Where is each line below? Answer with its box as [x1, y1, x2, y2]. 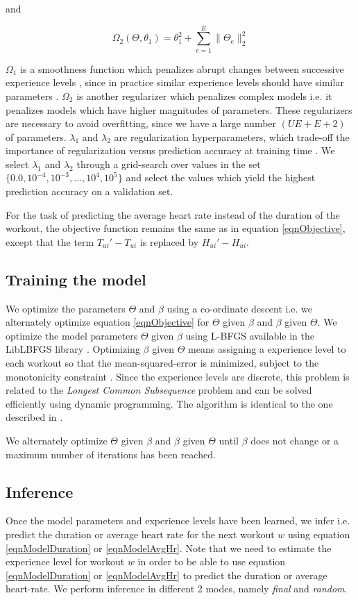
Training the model [6, 268, 146, 290]
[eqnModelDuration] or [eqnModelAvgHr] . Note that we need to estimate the [6, 540, 332, 555]
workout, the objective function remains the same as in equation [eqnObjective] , [6, 221, 346, 235]
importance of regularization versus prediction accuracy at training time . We [6, 143, 335, 158]
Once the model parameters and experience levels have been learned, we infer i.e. [6, 513, 350, 528]
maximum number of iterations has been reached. [6, 447, 216, 461]
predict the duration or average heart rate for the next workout [6, 526, 275, 541]
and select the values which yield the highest [126, 170, 316, 185]
